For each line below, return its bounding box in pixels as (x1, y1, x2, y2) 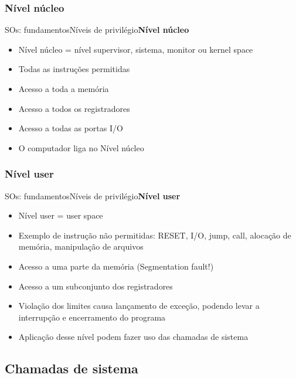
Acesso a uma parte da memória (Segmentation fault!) (18, 260, 214, 272)
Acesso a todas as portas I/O (18, 122, 123, 134)
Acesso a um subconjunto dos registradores (18, 280, 173, 292)
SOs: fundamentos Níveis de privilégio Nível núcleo (5, 23, 189, 36)
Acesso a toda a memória (18, 83, 109, 94)
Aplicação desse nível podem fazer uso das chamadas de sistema (18, 331, 249, 343)
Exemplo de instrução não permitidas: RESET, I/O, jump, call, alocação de (18, 229, 291, 241)
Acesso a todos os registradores (18, 102, 130, 114)
